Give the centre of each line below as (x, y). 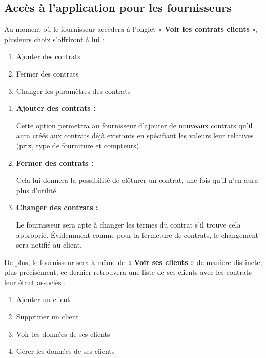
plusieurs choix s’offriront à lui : (54, 39)
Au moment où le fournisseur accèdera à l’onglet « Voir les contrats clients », (131, 29)
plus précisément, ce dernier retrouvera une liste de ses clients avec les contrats (128, 272)
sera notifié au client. (49, 245)
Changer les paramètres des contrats (73, 91)
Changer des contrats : (57, 207)
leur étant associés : (35, 282)
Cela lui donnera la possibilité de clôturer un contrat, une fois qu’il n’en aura (137, 180)
